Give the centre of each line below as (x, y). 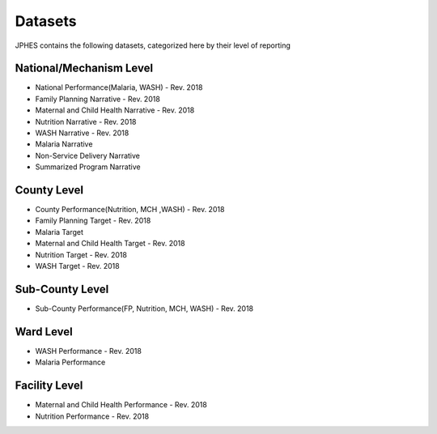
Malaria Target (59, 232)
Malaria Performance (70, 362)
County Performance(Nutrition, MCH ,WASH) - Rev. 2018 (130, 210)
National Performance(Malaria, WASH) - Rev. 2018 (119, 87)
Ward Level (44, 332)
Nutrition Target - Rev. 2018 (81, 254)
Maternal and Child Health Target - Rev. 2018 (110, 244)
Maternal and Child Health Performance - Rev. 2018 (121, 405)
